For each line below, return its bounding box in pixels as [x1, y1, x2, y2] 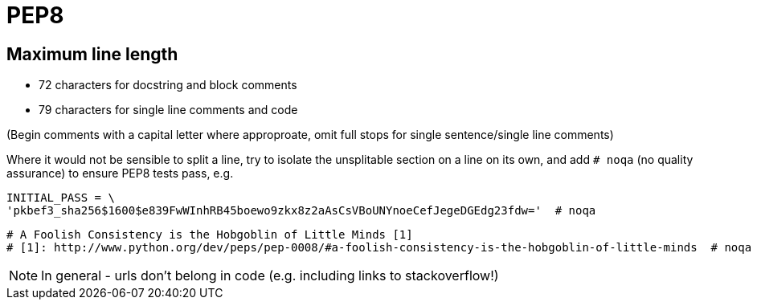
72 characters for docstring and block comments [39, 78, 297, 92]
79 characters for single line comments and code [39, 103, 298, 117]
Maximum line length [6, 43, 178, 64]
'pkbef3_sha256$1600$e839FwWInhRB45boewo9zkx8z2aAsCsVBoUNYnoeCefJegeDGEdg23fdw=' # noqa [6, 204, 596, 218]
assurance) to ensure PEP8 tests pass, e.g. [6, 166, 234, 181]
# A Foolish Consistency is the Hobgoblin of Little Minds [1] [6, 228, 413, 242]
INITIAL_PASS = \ [6, 191, 115, 205]
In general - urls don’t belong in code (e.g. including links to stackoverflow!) [41, 267, 499, 284]
